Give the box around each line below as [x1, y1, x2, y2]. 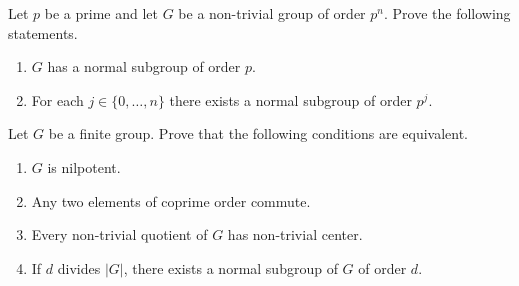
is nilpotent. [47, 156, 121, 177]
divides [57, 257, 101, 278]
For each [31, 89, 84, 110]
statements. [8, 22, 78, 43]
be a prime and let [44, 3, 158, 23]
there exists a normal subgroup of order [169, 89, 412, 110]
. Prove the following [383, 3, 511, 23]
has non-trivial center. [227, 224, 363, 245]
